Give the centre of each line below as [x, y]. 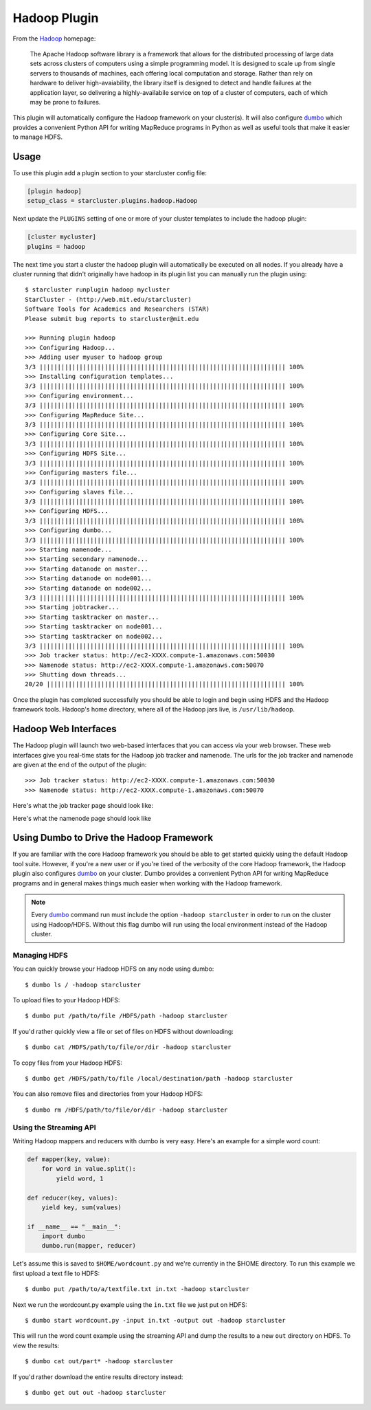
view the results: [36, 1345]
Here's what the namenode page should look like [82, 818]
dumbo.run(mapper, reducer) [89, 1246]
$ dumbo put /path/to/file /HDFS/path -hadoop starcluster [126, 1016]
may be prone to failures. [65, 102]
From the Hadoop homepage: [54, 38]
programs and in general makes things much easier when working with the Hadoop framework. [147, 883]
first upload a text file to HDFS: [56, 1273]
